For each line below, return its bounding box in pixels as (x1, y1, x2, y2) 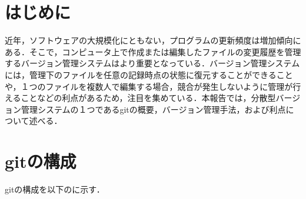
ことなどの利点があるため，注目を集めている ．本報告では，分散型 (21, 92, 276, 104)
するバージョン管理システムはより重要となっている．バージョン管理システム (5, 57, 300, 69)
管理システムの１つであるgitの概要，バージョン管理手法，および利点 (21, 103, 286, 115)
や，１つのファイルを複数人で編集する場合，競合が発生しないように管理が (5, 80, 293, 92)
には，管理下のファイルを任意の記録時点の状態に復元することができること (5, 68, 293, 80)
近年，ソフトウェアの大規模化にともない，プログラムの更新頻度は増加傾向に (5, 34, 301, 46)
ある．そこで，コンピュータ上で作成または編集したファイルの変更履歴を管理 (5, 45, 301, 58)
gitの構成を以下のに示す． (5, 183, 105, 195)
